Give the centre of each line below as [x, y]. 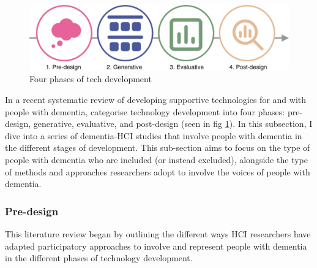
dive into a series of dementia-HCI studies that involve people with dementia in [154, 135]
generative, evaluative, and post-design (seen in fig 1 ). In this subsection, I [173, 124]
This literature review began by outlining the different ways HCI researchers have [158, 233]
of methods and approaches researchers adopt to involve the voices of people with [158, 171]
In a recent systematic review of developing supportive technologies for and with [155, 100]
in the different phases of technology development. [99, 258]
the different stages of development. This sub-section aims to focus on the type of [158, 147]
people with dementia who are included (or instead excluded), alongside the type [156, 159]
